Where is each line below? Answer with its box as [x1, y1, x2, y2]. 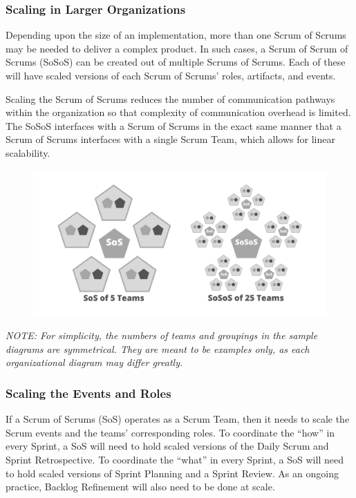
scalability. [6, 145, 50, 160]
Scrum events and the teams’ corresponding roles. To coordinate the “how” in [6, 425, 335, 439]
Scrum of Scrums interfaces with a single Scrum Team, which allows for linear [6, 132, 335, 146]
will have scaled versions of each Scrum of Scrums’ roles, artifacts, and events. [6, 68, 336, 82]
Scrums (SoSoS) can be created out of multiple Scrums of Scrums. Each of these [6, 55, 346, 69]
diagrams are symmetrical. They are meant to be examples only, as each [6, 341, 310, 356]
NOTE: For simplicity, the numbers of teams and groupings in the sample [6, 328, 318, 343]
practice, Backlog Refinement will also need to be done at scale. [6, 479, 275, 494]
